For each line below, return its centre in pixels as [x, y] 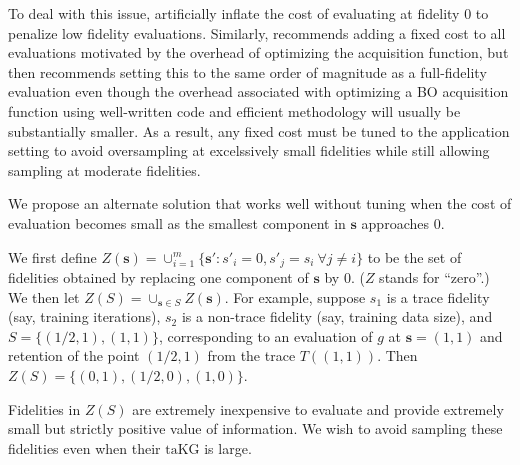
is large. [228, 447]
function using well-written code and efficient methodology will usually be [234, 110]
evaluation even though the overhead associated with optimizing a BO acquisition [258, 91]
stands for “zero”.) [434, 276]
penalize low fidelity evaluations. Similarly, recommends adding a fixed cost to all [257, 32]
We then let [44, 296]
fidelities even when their [84, 447]
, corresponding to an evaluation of [265, 335]
